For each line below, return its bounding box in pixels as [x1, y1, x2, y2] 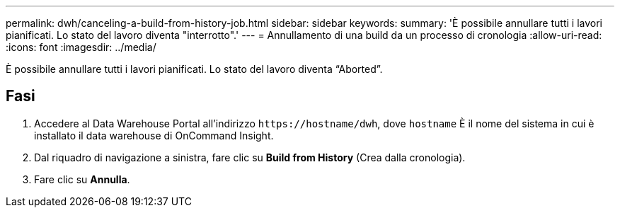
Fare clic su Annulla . [34, 173, 130, 185]
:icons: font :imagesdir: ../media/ [6, 41, 156, 53]
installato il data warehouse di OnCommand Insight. [34, 129, 274, 142]
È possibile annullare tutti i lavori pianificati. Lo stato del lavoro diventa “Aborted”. [6, 63, 383, 75]
